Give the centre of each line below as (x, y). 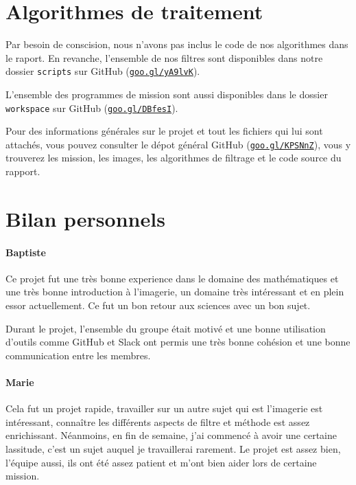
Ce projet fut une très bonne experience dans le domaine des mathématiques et (172, 278)
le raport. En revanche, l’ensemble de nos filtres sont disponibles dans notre (164, 57)
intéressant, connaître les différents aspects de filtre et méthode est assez (158, 421)
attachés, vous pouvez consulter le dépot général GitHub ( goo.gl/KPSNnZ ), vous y (178, 144)
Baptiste (26, 252)
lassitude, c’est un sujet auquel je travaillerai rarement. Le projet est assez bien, (173, 448)
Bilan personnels (85, 218)
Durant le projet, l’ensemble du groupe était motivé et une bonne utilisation (166, 328)
